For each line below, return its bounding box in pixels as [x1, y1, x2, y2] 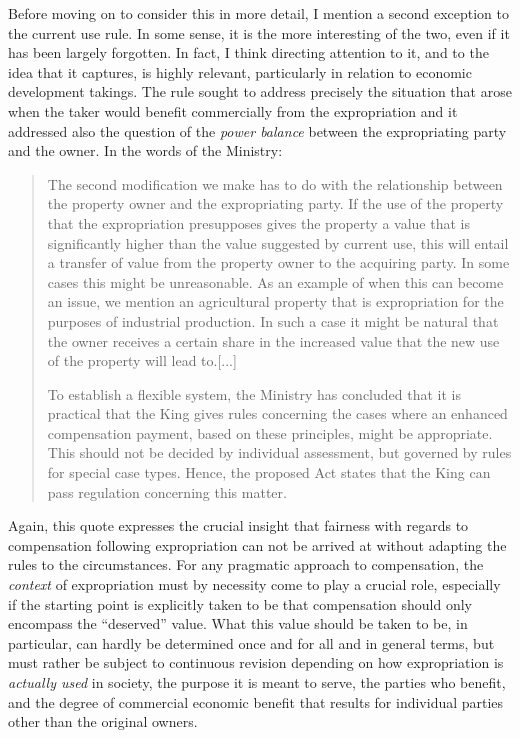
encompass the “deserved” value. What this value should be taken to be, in [8, 613, 468, 634]
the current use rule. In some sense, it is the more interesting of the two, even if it [8, 22, 510, 43]
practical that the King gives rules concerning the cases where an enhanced [47, 403, 508, 424]
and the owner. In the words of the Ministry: [8, 140, 283, 161]
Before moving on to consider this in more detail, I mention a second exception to [8, 3, 510, 23]
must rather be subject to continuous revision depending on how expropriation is [8, 652, 504, 673]
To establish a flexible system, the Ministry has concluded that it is [47, 383, 461, 404]
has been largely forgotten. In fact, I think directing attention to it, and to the [8, 42, 489, 63]
